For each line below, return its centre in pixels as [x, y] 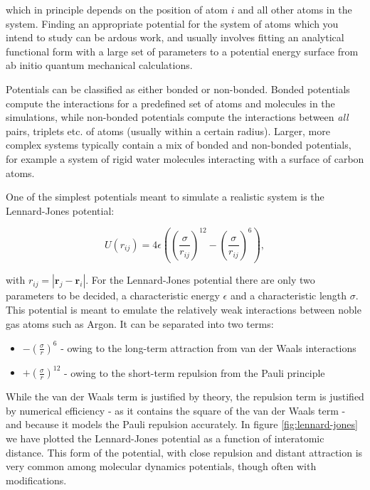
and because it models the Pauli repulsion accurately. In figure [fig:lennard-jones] [182, 424]
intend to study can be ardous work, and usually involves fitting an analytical [175, 37]
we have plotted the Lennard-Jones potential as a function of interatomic [165, 438]
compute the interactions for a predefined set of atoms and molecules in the [170, 103]
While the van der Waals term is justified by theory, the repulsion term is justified [185, 396]
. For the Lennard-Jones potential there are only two [200, 280]
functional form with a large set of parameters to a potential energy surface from [182, 51]
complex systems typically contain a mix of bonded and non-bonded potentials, [179, 145]
